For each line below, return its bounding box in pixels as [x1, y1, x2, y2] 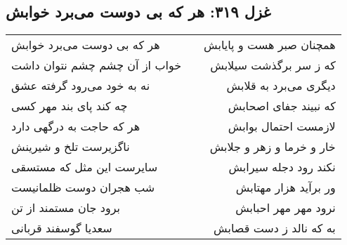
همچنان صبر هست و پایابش [204, 37, 336, 53]
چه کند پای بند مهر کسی [11, 98, 128, 114]
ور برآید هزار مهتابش [235, 179, 336, 196]
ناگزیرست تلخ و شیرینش [11, 138, 130, 155]
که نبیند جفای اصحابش [228, 98, 336, 114]
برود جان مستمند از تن [11, 199, 120, 216]
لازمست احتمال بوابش [228, 118, 336, 135]
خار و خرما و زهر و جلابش [209, 138, 336, 155]
